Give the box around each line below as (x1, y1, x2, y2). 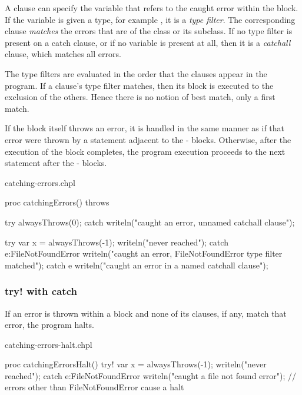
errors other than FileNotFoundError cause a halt (5, 381, 184, 393)
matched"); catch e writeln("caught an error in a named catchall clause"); (5, 258, 268, 271)
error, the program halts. (5, 318, 94, 331)
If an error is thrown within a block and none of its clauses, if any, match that (5, 307, 287, 319)
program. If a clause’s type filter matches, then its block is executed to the (5, 79, 274, 91)
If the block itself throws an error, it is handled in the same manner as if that (5, 122, 285, 134)
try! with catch (5, 284, 77, 298)
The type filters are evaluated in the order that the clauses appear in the (5, 67, 267, 79)
